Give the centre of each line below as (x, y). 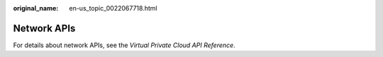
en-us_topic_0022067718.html (113, 8)
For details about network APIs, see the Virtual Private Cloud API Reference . (124, 45)
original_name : (36, 8)
